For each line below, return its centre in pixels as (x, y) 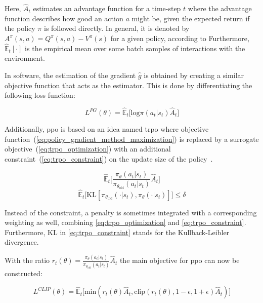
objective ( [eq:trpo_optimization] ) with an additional (88, 149)
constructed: (24, 273)
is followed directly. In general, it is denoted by (117, 28)
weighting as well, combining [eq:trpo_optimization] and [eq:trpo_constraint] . (125, 222)
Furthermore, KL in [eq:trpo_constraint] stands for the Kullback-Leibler (117, 232)
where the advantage (220, 8)
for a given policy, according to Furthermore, (180, 38)
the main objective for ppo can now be (180, 260)
